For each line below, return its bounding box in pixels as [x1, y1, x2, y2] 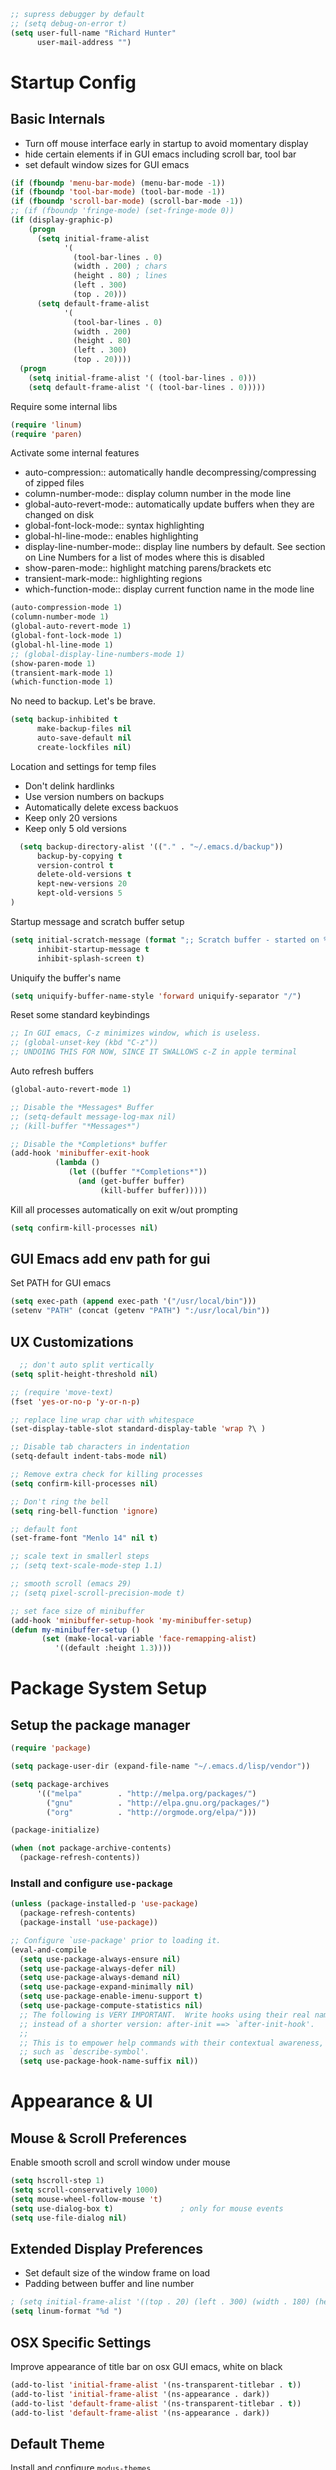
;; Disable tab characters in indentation [10, 1442, 190, 1452]
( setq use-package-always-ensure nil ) [19, 1954, 182, 1964]
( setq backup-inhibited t [10, 715, 118, 725]
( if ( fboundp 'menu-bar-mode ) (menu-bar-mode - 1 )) [10, 178, 226, 188]
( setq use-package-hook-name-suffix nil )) [19, 2056, 199, 2067]
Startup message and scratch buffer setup [10, 915, 185, 927]
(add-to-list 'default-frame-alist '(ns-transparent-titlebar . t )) [10, 2398, 302, 2409]
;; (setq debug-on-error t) [10, 18, 128, 29]
